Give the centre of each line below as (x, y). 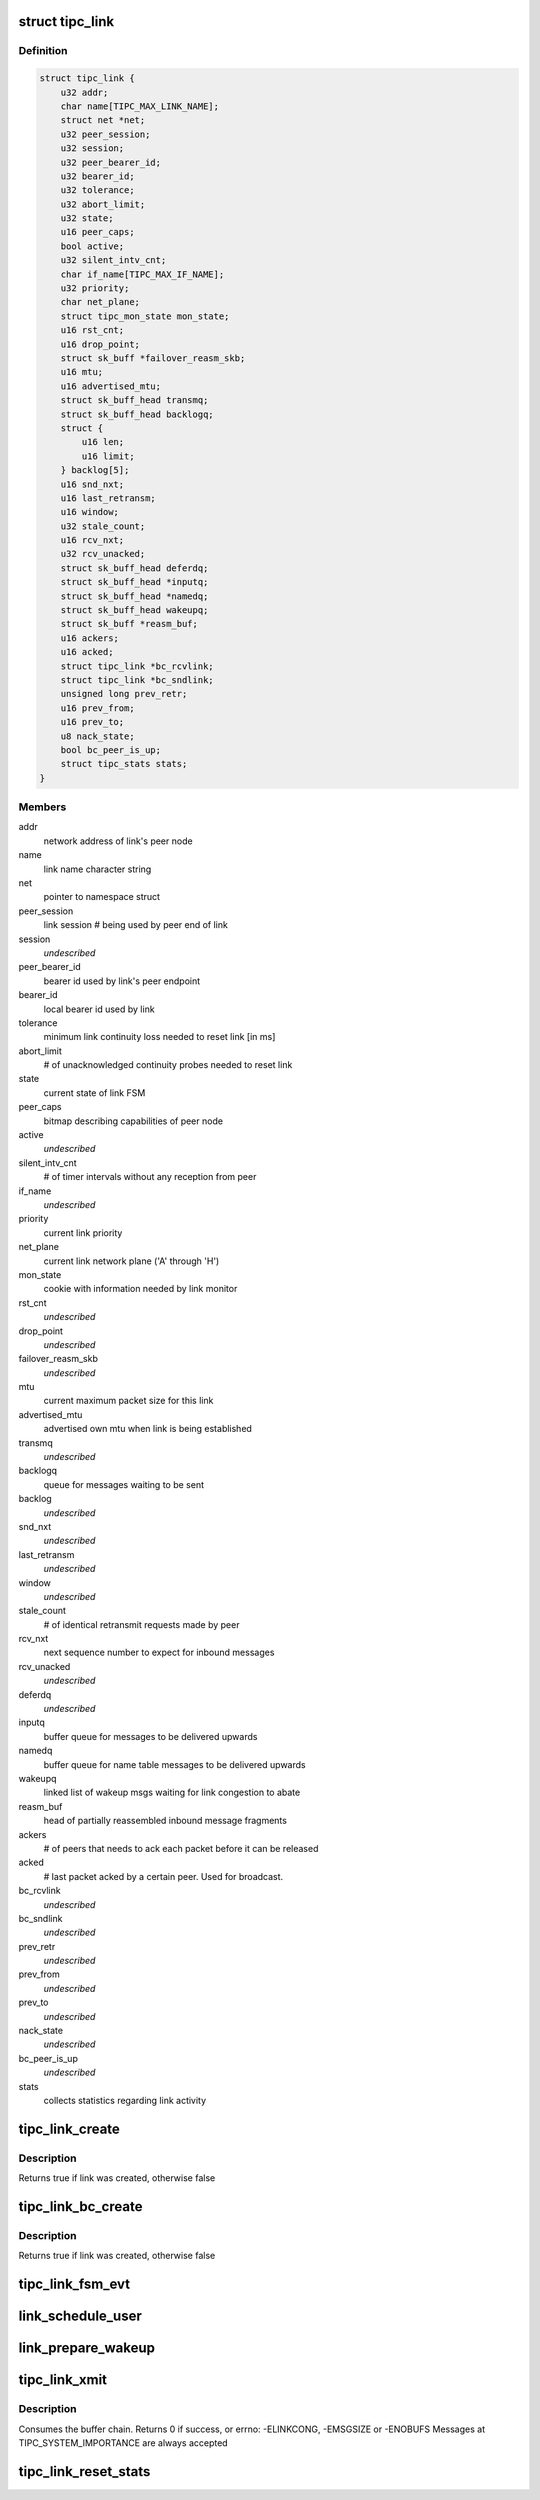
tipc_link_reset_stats (84, 2471)
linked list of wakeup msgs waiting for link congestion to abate (172, 1792)
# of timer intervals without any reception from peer (150, 1177)
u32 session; (92, 148)
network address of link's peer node (118, 841)
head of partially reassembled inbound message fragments (165, 1821)
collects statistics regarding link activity (125, 2100)
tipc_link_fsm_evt (74, 2284)
